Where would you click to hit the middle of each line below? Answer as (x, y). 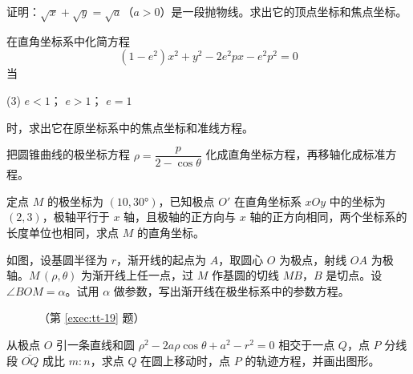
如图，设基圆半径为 (57, 259)
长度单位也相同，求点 (63, 232)
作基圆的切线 (246, 275)
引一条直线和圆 (96, 344)
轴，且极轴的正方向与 (180, 217)
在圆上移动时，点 (186, 360)
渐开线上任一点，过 (143, 275)
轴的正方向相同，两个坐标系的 (328, 217)
